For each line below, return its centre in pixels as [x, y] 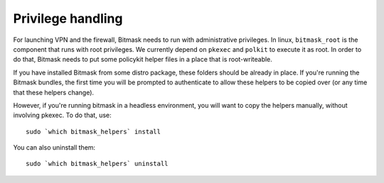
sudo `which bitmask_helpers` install [94, 132]
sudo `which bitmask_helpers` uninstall [97, 164]
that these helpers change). [54, 92]
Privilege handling [68, 18]
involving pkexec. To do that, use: [62, 115]
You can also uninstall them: [54, 148]
